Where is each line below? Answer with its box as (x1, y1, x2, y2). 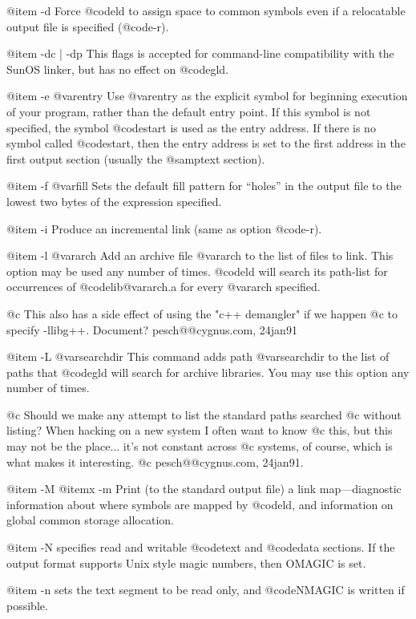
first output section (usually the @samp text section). (6, 150, 265, 167)
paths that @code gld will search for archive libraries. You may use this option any (6, 363, 410, 380)
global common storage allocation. (6, 512, 174, 528)
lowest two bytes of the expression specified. (6, 192, 222, 209)
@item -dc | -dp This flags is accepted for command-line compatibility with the (6, 45, 394, 62)
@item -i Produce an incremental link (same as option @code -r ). (6, 220, 322, 237)
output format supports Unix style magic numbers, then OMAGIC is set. (6, 554, 366, 571)
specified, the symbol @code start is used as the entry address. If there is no (6, 119, 376, 136)
